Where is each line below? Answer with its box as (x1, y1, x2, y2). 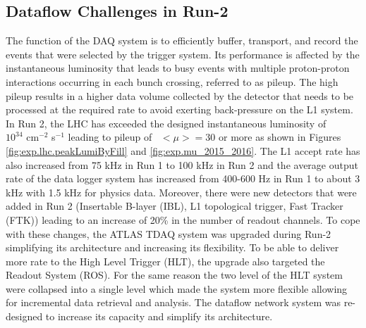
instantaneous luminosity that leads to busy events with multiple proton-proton (6, 61, 350, 75)
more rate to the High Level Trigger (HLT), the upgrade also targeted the (6, 253, 325, 268)
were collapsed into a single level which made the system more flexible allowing (6, 281, 348, 296)
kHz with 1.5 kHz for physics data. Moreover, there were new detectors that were (6, 184, 357, 199)
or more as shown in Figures (218, 130, 341, 144)
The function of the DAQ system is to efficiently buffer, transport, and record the (6, 33, 358, 48)
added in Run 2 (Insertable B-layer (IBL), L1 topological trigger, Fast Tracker (6, 198, 343, 213)
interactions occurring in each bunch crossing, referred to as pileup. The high (6, 74, 338, 89)
